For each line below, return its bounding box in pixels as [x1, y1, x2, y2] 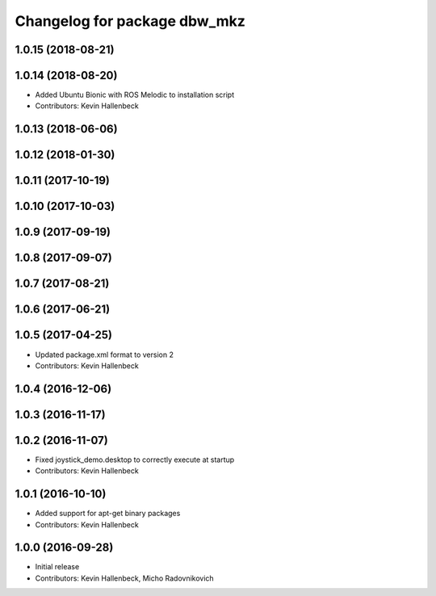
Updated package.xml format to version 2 [35, 350, 174, 359]
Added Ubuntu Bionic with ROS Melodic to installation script [35, 90, 235, 100]
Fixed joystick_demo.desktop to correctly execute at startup [35, 455, 235, 464]
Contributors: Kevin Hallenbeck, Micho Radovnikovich [35, 573, 214, 583]
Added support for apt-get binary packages [35, 509, 181, 518]
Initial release [35, 562, 80, 572]
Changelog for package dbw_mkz [15, 12, 246, 30]
